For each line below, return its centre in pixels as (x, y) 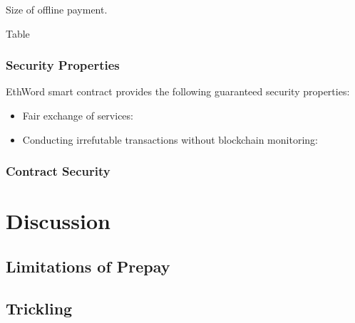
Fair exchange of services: (78, 115)
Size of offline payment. (57, 9)
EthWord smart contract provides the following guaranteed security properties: (178, 91)
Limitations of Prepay (88, 266)
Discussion (58, 221)
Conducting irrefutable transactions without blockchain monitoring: (170, 139)
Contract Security (58, 171)
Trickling (39, 308)
